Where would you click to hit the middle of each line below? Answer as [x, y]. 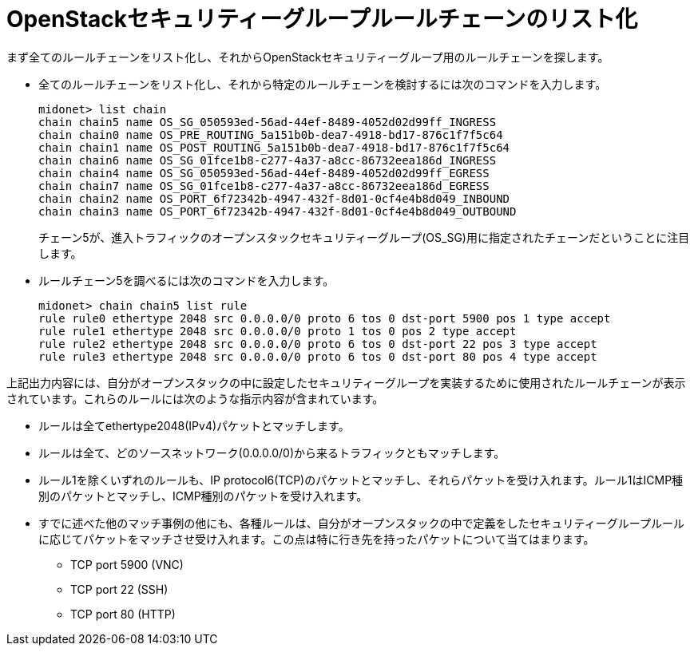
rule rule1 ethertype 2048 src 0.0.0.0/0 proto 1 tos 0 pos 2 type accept [278, 331]
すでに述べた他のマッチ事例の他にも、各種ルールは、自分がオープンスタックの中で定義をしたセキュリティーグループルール [361, 523]
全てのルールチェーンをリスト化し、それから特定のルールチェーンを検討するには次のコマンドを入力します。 [323, 84]
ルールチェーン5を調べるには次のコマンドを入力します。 [186, 280]
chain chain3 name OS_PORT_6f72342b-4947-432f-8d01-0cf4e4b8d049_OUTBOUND [278, 211]
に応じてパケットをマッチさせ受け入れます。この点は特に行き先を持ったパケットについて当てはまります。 [317, 539]
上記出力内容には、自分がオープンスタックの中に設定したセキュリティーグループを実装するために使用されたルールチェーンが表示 [346, 382]
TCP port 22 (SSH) [119, 589]
